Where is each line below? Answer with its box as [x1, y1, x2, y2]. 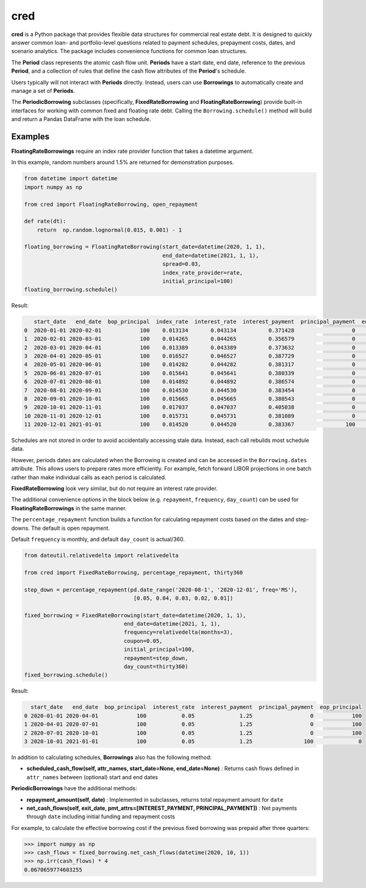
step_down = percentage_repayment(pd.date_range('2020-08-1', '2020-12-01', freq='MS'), [24, 586, 298, 593]
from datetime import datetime [24, 175, 118, 182]
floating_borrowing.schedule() [24, 286, 118, 293]
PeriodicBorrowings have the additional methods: [11, 785, 137, 792]
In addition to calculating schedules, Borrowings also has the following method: [11, 754, 212, 761]
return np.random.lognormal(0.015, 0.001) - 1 [37, 226, 182, 233]
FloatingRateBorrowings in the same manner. [11, 504, 127, 512]
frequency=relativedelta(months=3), [123, 629, 234, 636]
